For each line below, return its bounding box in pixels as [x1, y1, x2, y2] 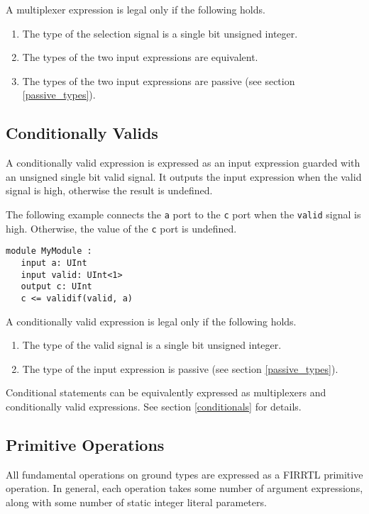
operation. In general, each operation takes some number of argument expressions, [6, 481, 363, 496]
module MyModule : [6, 246, 92, 257]
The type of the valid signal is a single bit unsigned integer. [22, 337, 282, 352]
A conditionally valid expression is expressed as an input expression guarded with [6, 155, 360, 170]
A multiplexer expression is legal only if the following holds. [6, 2, 265, 16]
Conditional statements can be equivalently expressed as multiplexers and [6, 385, 326, 400]
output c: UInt [21, 281, 92, 292]
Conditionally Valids [6, 122, 158, 144]
